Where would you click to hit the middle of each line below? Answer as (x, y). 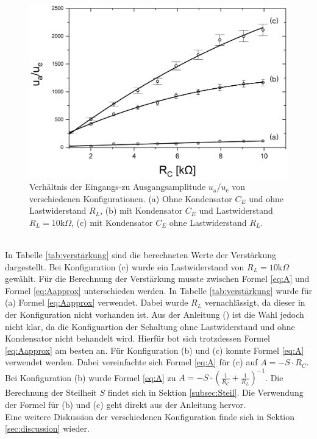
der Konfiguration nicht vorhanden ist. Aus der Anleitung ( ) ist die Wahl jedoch (155, 314)
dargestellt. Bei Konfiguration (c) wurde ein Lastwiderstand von (125, 266)
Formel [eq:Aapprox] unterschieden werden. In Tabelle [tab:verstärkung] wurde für (158, 290)
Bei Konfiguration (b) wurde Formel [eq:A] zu (91, 377)
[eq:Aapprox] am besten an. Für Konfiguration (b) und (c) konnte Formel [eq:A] (155, 350)
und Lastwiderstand (236, 210)
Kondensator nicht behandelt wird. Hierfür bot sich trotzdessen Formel (137, 338)
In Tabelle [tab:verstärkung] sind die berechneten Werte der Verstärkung (141, 255)
